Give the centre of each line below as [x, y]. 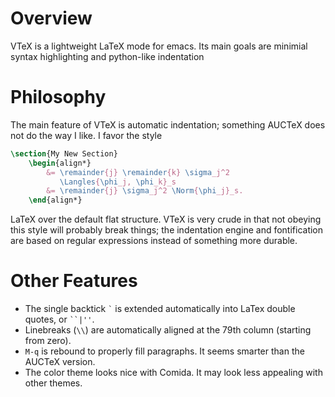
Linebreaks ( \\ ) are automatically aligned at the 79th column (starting [168, 330]
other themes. [53, 383]
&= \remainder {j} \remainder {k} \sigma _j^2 [138, 172]
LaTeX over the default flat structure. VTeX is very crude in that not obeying [166, 219]
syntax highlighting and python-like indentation [107, 56]
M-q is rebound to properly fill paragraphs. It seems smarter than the [164, 351]
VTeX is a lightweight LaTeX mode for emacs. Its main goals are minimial [159, 46]
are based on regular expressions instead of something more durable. [154, 241]
